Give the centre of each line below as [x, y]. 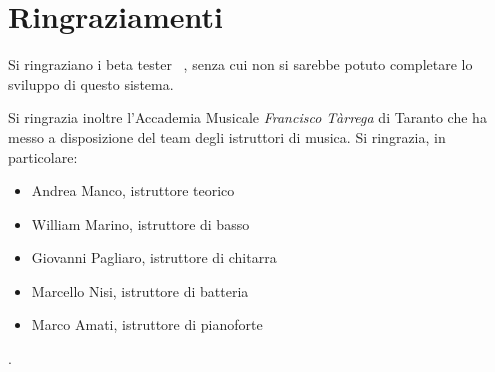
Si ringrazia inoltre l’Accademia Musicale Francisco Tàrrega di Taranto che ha [247, 117]
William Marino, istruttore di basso [140, 223]
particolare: [43, 156]
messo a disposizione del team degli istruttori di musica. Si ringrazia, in [227, 136]
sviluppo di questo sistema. [91, 83]
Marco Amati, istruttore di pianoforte [147, 324]
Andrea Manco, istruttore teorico [133, 190]
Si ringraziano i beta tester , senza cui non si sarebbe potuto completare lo [240, 64]
